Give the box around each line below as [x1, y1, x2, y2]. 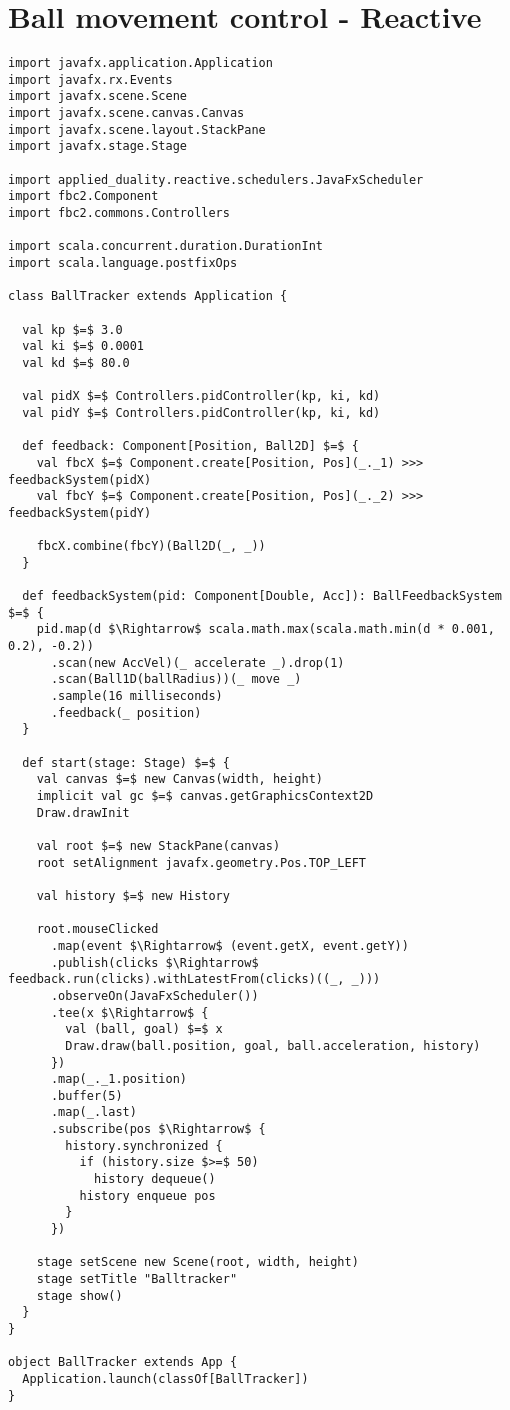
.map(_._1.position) [50, 1072, 187, 1087]
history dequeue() [93, 1172, 216, 1187]
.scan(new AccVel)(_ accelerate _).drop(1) [50, 655, 345, 670]
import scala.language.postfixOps [8, 256, 238, 270]
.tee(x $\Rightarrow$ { [50, 1005, 209, 1020]
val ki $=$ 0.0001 [22, 339, 145, 354]
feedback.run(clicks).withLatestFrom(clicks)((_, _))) [8, 972, 381, 987]
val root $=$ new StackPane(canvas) [36, 838, 281, 853]
